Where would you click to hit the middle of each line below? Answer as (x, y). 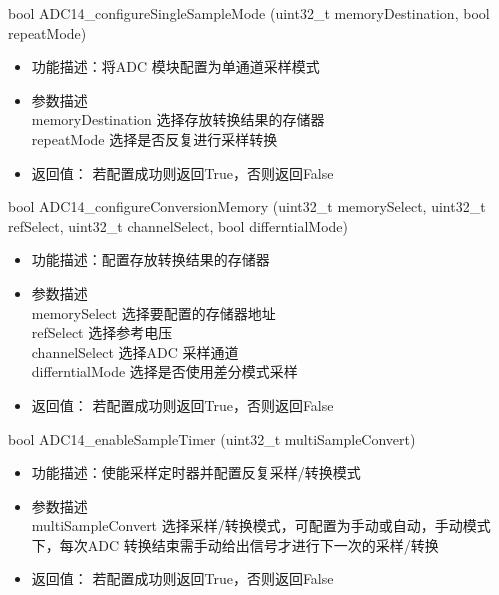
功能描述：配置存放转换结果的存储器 (150, 259)
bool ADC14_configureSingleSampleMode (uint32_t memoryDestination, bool (249, 13)
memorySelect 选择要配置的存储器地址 (153, 312)
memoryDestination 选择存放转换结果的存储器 (178, 119)
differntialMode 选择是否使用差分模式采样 (164, 371)
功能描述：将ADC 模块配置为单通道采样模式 (175, 66)
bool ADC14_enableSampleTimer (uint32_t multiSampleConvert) (212, 438)
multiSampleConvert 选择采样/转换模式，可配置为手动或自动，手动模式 (261, 525)
